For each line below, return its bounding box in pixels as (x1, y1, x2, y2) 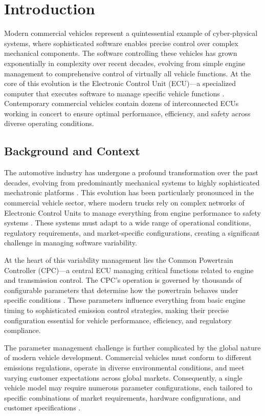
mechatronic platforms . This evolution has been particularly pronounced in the (4, 187, 254, 198)
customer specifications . (4, 402, 81, 413)
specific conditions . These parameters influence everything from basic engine (4, 295, 246, 305)
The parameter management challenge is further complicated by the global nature (4, 342, 261, 352)
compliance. (4, 325, 41, 336)
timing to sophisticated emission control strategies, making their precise (4, 304, 229, 315)
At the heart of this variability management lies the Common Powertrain (4, 255, 233, 265)
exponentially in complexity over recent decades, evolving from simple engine (4, 57, 246, 68)
